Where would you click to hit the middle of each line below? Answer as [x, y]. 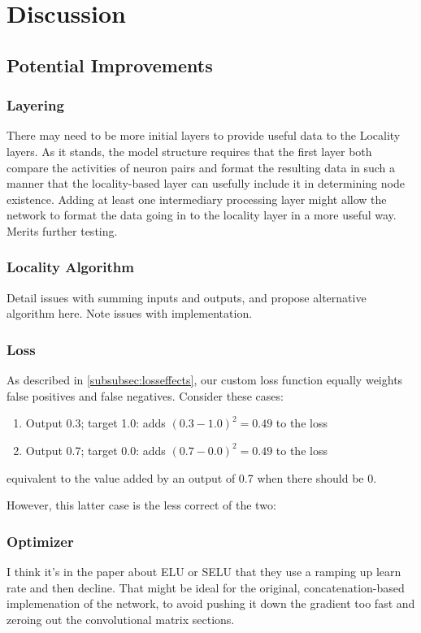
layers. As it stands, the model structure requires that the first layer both [189, 151]
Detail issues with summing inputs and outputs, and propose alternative [187, 297]
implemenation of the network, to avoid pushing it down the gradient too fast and [211, 603]
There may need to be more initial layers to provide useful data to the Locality [204, 135]
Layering [35, 105]
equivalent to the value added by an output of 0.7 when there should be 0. [192, 477]
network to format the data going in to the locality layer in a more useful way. [202, 215]
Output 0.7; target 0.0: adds [95, 450]
